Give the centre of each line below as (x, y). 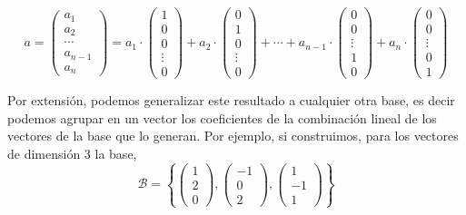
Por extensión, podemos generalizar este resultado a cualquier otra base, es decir (231, 100)
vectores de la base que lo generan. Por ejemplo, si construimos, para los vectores (233, 136)
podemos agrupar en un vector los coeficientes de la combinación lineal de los (222, 117)
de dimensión (44, 153)
